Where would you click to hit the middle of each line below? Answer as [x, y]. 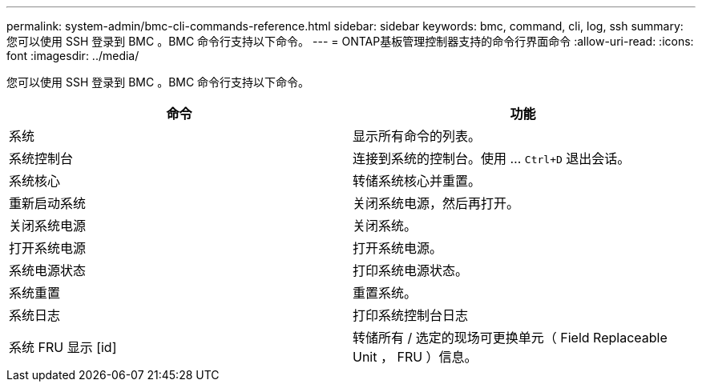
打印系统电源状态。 [411, 270]
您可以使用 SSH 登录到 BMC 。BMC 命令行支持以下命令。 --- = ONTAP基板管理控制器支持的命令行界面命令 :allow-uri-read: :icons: [350, 41]
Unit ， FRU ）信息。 [415, 357]
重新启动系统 [48, 203]
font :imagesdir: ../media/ [73, 56]
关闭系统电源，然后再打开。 [436, 203]
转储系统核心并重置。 [417, 181]
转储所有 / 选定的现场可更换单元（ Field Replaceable [510, 338]
